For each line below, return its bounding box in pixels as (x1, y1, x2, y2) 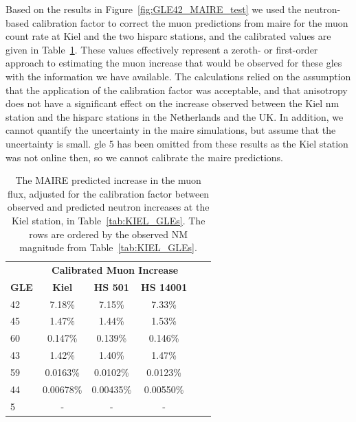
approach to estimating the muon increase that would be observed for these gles (5, 56, 342, 70)
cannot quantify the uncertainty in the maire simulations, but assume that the (5, 123, 336, 137)
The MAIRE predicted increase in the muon (15, 173, 201, 187)
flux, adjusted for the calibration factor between (8, 186, 210, 200)
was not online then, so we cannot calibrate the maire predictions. (5, 150, 284, 164)
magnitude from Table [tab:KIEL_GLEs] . (19, 240, 197, 255)
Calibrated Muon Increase (52, 262, 179, 277)
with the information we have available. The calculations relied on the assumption (5, 69, 351, 83)
